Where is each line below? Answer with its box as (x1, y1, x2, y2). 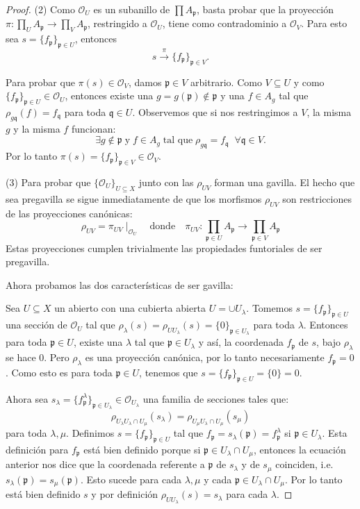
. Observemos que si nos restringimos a (132, 105, 298, 119)
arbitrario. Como (190, 74, 262, 89)
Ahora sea (6, 391, 49, 406)
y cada (204, 472, 232, 486)
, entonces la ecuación (254, 442, 346, 456)
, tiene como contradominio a (162, 16, 287, 31)
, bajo (316, 335, 341, 349)
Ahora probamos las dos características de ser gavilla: (6, 277, 234, 292)
